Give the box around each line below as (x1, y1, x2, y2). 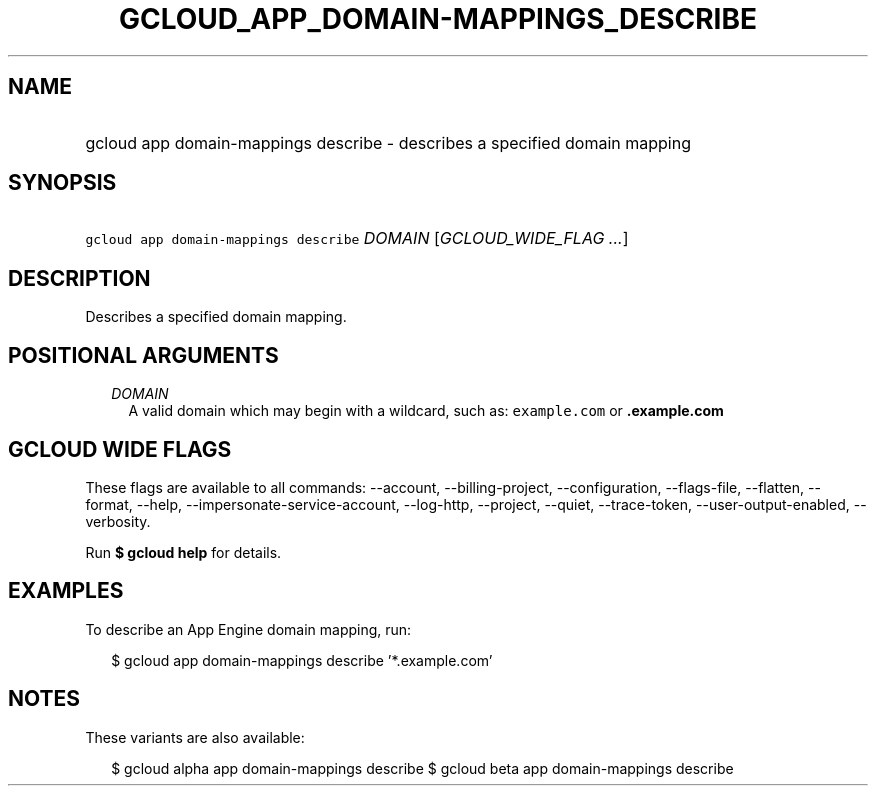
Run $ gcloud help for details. (85, 543, 282, 561)
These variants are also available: (85, 728, 305, 746)
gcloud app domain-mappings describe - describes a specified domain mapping (85, 132, 691, 153)
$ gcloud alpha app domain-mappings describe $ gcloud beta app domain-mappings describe (111, 759, 734, 777)
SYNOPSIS (8, 170, 117, 196)
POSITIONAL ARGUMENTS (8, 342, 279, 368)
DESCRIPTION (8, 265, 151, 291)
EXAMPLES (8, 578, 124, 604)
